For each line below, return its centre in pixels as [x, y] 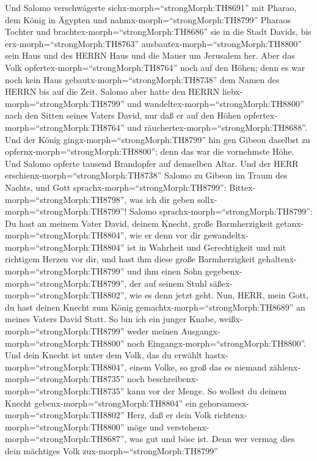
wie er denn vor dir [165, 235]
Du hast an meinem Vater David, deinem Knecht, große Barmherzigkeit [139, 223]
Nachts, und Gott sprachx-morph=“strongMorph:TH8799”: [116, 187]
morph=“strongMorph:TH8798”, [66, 199]
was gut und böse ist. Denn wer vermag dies [212, 439]
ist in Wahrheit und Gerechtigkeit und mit [207, 247]
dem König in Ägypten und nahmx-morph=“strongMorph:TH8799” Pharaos [148, 19]
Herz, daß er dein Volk [169, 415]
